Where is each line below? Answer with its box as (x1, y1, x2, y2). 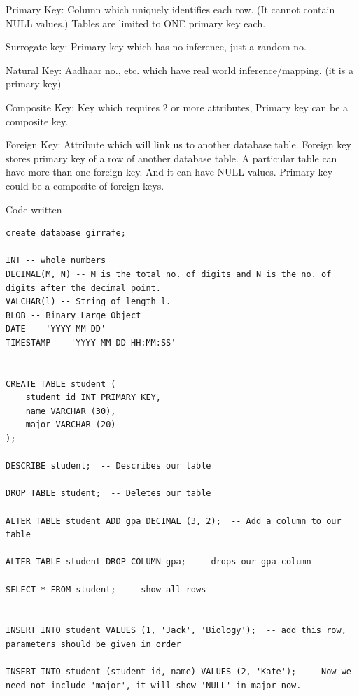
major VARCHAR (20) (25, 420, 116, 430)
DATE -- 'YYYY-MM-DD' (6, 324, 106, 334)
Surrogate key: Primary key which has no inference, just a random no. (6, 39, 307, 54)
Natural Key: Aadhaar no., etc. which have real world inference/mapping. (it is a (6, 62, 353, 77)
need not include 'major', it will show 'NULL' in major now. (6, 680, 302, 690)
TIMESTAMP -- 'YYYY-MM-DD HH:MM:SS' (6, 337, 176, 348)
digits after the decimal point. (6, 283, 161, 293)
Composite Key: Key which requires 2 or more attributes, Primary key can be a (6, 99, 349, 114)
